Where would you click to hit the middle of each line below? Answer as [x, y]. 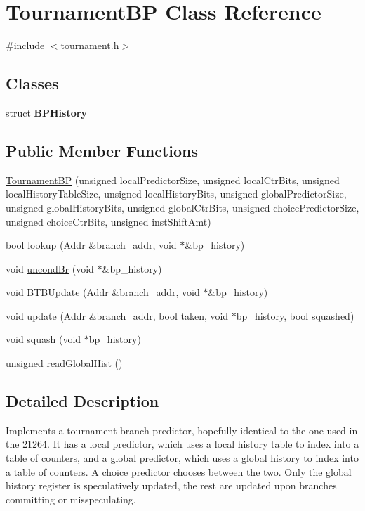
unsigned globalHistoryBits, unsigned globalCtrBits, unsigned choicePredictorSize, [182, 207]
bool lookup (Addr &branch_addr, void [91, 245]
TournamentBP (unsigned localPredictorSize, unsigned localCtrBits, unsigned [173, 180]
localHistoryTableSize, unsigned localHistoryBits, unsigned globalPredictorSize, [176, 194]
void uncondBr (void [50, 268]
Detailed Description [82, 401]
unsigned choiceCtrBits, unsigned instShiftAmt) [108, 221]
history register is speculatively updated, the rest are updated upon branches [171, 485]
